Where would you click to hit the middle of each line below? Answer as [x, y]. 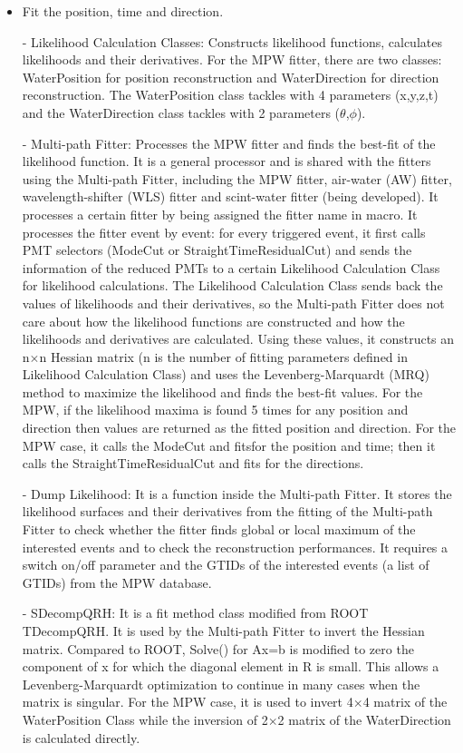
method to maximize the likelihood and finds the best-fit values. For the [222, 391]
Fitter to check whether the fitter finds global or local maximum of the [219, 529]
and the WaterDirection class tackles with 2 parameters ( [181, 112]
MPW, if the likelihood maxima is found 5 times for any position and [215, 410]
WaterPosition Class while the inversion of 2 [145, 719]
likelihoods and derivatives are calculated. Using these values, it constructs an [238, 339]
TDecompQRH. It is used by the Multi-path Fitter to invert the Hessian [223, 631]
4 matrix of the [405, 702]
